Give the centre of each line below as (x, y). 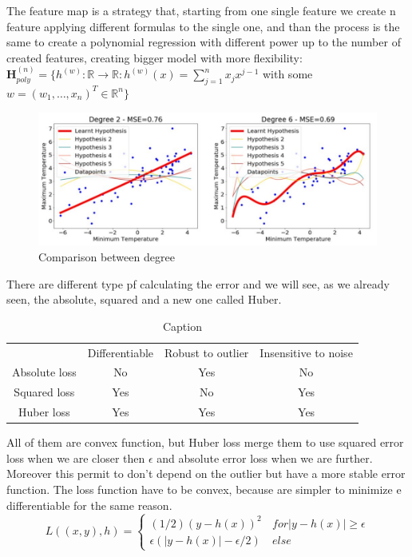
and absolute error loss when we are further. (265, 458)
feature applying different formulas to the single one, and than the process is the (203, 26)
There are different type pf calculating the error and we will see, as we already (198, 283)
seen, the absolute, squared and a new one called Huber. (144, 299)
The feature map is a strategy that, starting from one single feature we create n (201, 10)
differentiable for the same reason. (89, 505)
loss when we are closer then (76, 458)
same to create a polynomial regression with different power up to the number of (204, 42)
